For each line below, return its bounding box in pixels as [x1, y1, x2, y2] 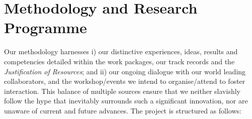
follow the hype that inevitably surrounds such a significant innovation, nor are [4, 95, 248, 106]
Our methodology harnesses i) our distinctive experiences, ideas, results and [4, 46, 238, 57]
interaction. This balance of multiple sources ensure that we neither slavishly [4, 85, 240, 96]
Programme [4, 17, 87, 38]
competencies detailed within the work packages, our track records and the [4, 56, 235, 66]
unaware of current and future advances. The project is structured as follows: [4, 105, 241, 115]
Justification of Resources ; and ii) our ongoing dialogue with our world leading [4, 66, 246, 76]
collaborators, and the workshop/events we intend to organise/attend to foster [4, 76, 245, 86]
